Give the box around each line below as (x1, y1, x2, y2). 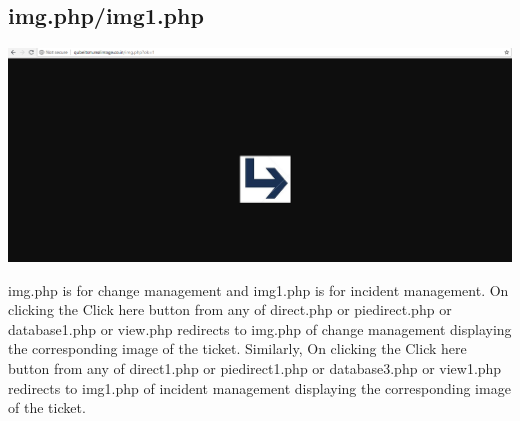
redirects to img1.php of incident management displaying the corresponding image (8, 377, 511, 398)
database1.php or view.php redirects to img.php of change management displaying (8, 318, 512, 339)
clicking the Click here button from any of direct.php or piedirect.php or (8, 299, 452, 320)
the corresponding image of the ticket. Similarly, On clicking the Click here (8, 338, 467, 359)
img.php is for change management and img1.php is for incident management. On (8, 279, 509, 300)
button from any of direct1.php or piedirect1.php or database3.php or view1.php (8, 357, 502, 378)
